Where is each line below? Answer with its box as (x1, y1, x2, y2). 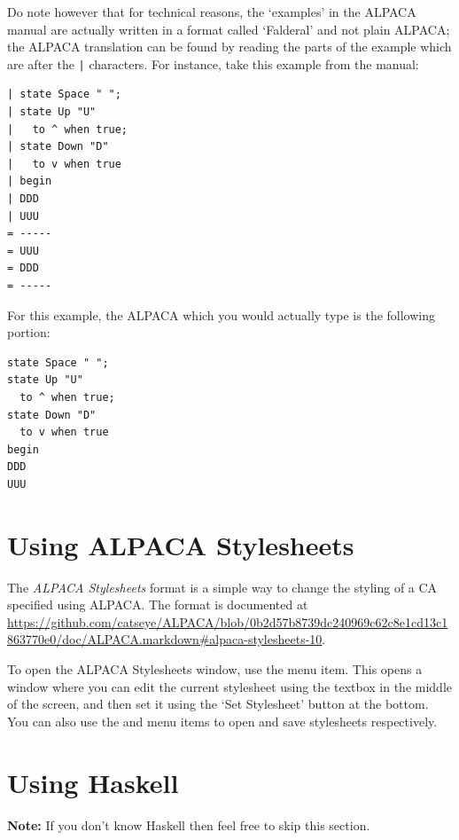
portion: (7, 323, 51, 341)
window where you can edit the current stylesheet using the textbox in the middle (7, 677, 452, 695)
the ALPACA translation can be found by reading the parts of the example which (7, 37, 452, 56)
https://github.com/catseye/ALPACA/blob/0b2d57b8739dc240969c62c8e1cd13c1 (7, 612, 448, 631)
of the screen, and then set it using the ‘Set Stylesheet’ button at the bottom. (7, 695, 429, 713)
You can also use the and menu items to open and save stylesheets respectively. (7, 711, 438, 730)
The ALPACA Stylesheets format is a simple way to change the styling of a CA (7, 577, 438, 596)
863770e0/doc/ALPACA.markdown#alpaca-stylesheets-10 (7, 630, 323, 648)
